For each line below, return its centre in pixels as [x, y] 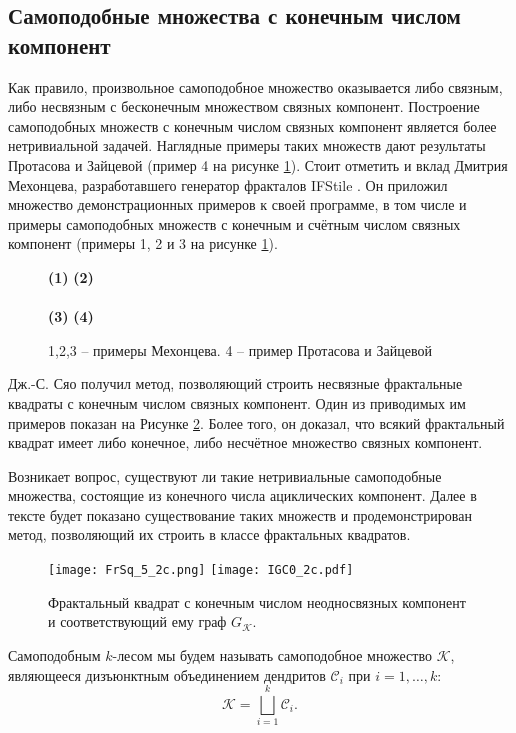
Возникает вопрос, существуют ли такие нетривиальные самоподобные [225, 475]
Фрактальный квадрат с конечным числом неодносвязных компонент [257, 601]
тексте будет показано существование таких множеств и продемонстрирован [240, 514]
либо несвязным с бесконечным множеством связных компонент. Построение [244, 106]
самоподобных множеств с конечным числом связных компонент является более [252, 125]
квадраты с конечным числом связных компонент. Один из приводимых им [237, 402]
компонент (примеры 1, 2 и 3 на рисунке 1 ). [143, 243]
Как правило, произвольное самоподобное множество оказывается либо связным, [255, 86]
